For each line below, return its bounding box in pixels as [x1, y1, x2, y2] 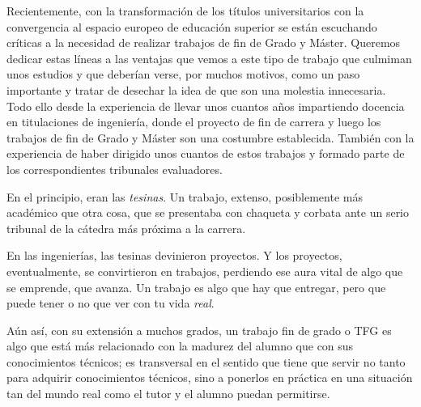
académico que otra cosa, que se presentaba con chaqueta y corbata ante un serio [6, 204, 410, 221]
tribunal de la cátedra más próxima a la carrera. [6, 219, 246, 236]
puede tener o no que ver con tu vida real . [6, 295, 215, 312]
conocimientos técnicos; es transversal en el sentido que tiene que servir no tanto [6, 353, 406, 370]
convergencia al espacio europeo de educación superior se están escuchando [6, 18, 377, 35]
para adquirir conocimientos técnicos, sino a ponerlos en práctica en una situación [6, 369, 413, 386]
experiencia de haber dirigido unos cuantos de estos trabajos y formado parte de [6, 145, 405, 162]
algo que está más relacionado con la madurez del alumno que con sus [6, 337, 354, 354]
